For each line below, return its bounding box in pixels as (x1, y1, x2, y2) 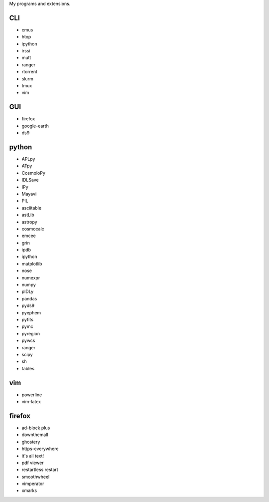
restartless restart (21, 467, 58, 473)
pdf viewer (21, 460, 44, 466)
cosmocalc (21, 226, 44, 232)
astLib (21, 212, 34, 218)
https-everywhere (21, 446, 59, 452)
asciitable (21, 205, 42, 211)
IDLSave (21, 177, 39, 183)
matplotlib (21, 260, 42, 266)
